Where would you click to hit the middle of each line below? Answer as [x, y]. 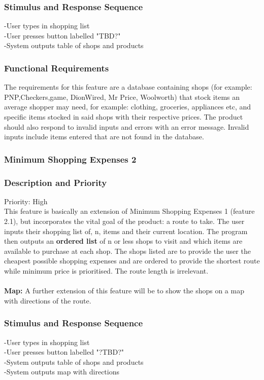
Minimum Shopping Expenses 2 [70, 159]
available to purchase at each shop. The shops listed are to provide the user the [127, 251]
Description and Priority [56, 182]
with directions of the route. [48, 300]
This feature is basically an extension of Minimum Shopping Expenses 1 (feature [129, 211]
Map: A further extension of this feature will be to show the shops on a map [124, 291]
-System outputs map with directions [62, 372]
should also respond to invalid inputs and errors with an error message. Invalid [127, 126]
